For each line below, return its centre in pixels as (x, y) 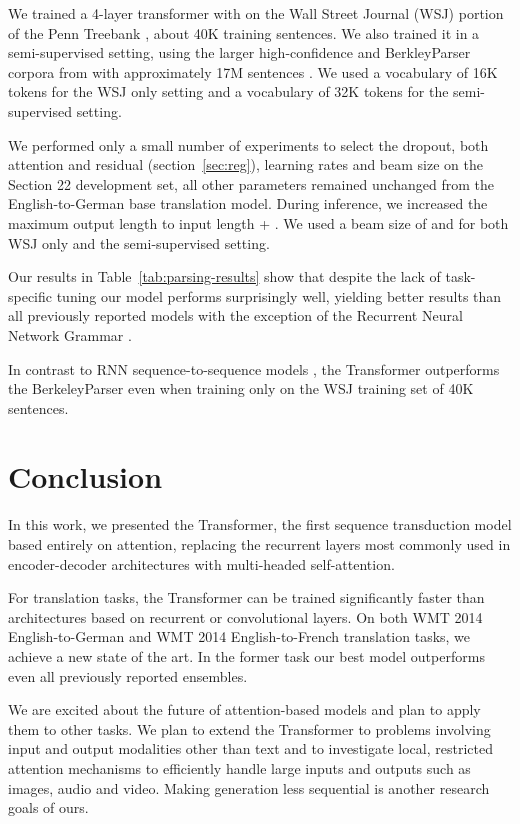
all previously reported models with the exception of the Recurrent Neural (235, 315)
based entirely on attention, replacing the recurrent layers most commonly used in (259, 544)
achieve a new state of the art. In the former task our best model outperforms (246, 655)
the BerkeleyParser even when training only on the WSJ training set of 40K (241, 388)
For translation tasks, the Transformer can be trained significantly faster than (246, 597)
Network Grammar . (70, 334)
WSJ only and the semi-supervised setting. (139, 242)
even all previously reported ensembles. (128, 675)
